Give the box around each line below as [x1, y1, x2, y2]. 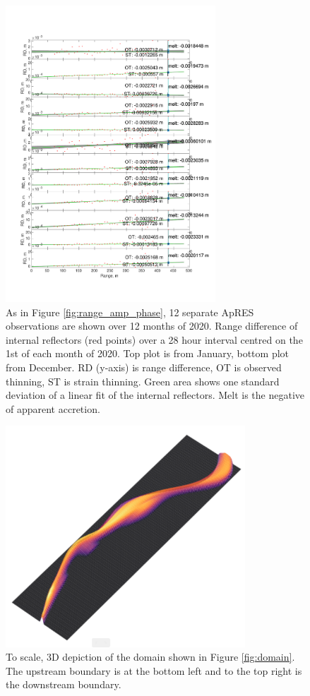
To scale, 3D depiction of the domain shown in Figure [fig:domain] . [6, 649, 295, 664]
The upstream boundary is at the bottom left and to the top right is [6, 663, 302, 678]
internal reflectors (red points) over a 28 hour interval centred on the [6, 332, 303, 347]
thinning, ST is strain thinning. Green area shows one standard [6, 373, 280, 388]
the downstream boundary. [6, 677, 121, 692]
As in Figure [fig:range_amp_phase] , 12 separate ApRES [6, 304, 254, 319]
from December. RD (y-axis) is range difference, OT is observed [6, 359, 282, 374]
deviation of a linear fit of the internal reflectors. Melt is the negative [6, 388, 305, 402]
